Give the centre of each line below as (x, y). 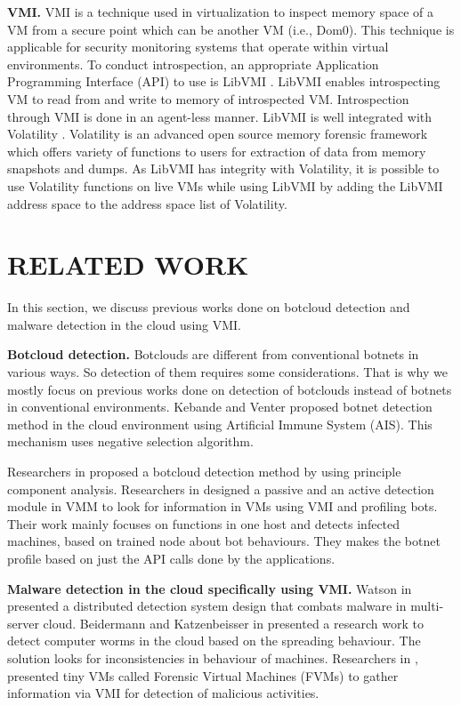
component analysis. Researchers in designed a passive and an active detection (221, 489)
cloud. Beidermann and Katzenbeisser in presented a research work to (233, 623)
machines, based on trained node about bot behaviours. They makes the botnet (224, 541)
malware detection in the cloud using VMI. (125, 324)
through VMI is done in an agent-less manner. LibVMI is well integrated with (220, 116)
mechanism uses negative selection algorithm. (130, 441)
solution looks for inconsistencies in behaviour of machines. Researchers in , (213, 657)
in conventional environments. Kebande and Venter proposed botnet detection (220, 407)
